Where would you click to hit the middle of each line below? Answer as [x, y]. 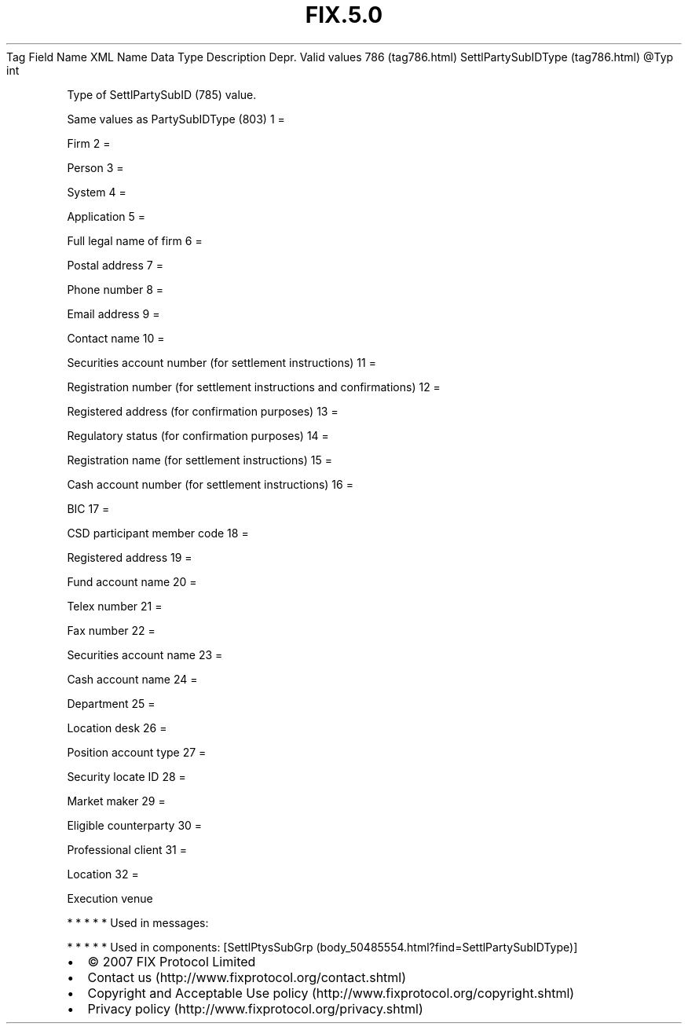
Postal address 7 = [115, 265]
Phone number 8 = [115, 289]
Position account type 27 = [137, 752]
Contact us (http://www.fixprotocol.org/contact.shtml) [247, 977]
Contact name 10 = [116, 338]
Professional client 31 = [127, 849]
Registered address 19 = [130, 557]
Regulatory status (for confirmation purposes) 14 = [198, 435]
